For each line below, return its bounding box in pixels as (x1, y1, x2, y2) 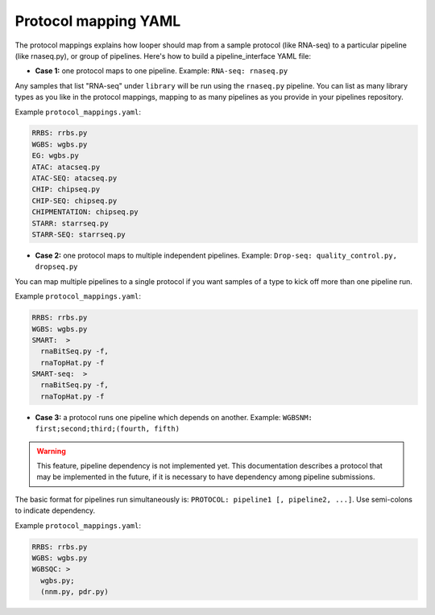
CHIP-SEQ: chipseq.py (31, 196, 118, 205)
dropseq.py (35, 262, 78, 271)
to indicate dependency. (14, 506, 96, 515)
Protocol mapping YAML (14, 12, 181, 30)
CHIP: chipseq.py (31, 185, 101, 194)
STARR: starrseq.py (31, 218, 109, 228)
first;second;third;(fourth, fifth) (35, 424, 180, 434)
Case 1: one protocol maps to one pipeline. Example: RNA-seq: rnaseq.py (35, 66, 288, 76)
